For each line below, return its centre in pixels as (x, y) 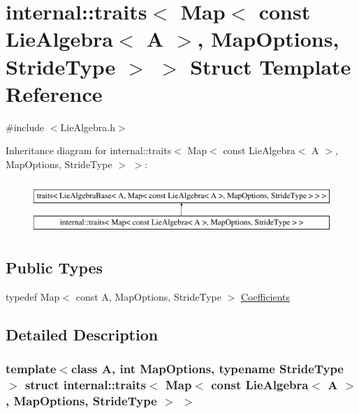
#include (25, 127)
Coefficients (266, 296)
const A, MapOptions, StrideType (149, 296)
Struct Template (271, 66)
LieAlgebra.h (88, 127)
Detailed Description (82, 334)
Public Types (54, 268)
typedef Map (33, 296)
